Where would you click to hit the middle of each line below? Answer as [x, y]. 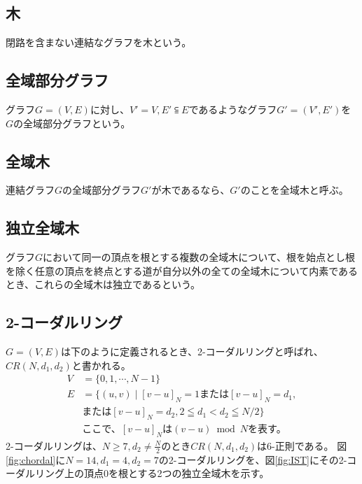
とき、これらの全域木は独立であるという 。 [103, 284]
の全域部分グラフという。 [72, 123]
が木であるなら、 [191, 190]
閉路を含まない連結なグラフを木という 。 [99, 42]
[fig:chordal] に [36, 459]
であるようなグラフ [233, 109]
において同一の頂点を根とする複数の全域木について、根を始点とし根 [199, 257]
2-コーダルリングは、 [54, 445]
